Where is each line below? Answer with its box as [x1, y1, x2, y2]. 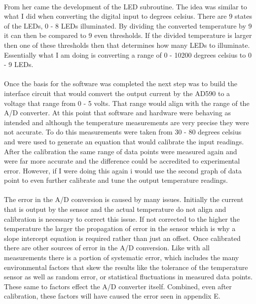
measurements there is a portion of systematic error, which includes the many [4, 252, 239, 263]
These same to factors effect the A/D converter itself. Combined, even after [4, 281, 232, 291]
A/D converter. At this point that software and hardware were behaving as [4, 107, 231, 118]
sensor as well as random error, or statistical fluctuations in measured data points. [4, 271, 253, 282]
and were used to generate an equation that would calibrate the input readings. [4, 136, 244, 146]
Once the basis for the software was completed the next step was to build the [4, 78, 237, 89]
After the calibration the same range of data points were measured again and [4, 146, 237, 156]
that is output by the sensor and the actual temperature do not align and [4, 204, 226, 214]
